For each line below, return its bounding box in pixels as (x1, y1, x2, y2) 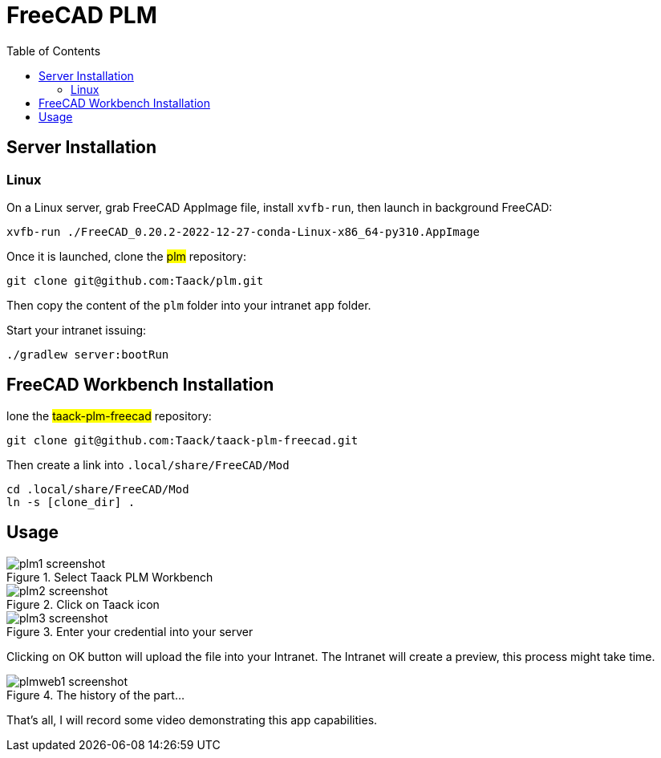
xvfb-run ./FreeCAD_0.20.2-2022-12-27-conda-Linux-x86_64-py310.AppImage (6, 225, 481, 238)
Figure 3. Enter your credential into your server (6, 624, 253, 638)
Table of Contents (6, 43, 101, 58)
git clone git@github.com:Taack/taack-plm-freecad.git (6, 433, 359, 447)
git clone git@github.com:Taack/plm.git (6, 274, 264, 287)
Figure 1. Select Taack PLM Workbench (6, 570, 213, 584)
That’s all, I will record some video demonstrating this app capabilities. (6, 712, 378, 727)
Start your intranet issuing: (6, 322, 147, 337)
